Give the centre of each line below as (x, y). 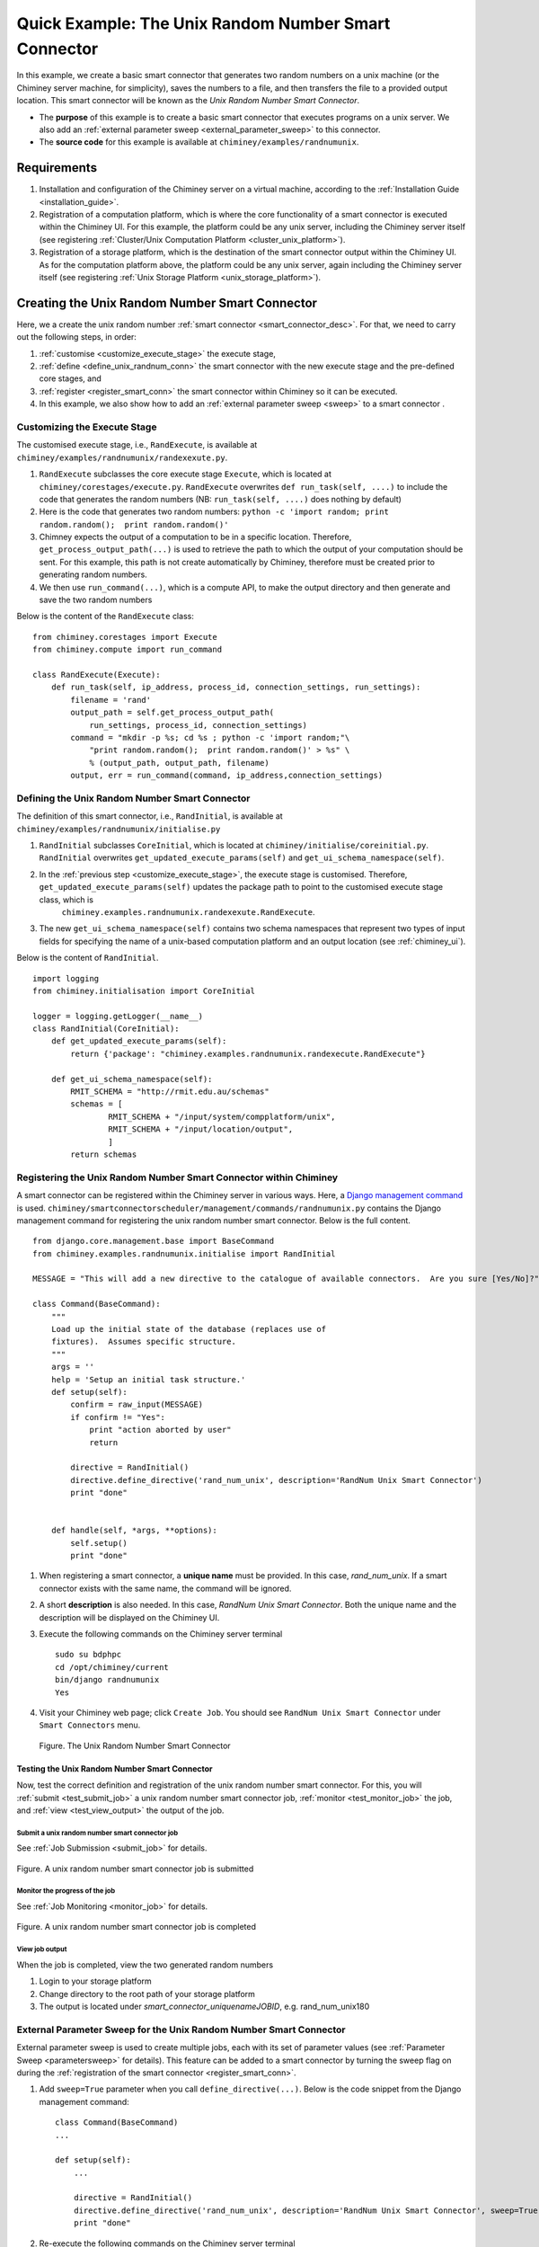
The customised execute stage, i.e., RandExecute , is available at (137, 445)
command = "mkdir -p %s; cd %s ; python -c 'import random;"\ (210, 737)
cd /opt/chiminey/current (112, 1667)
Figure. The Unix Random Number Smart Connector (135, 1745)
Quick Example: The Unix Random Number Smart (203, 23)
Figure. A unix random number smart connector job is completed (136, 1927)
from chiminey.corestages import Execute (125, 637)
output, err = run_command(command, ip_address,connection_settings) (227, 776)
